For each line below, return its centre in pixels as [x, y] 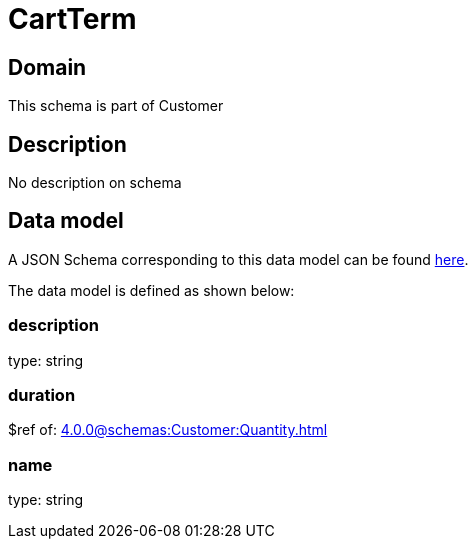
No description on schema [95, 183]
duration [42, 394]
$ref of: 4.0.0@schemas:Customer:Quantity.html [168, 430]
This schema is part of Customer [116, 106]
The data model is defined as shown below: [151, 290]
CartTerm [72, 19]
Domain [47, 67]
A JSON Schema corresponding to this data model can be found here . [238, 259]
